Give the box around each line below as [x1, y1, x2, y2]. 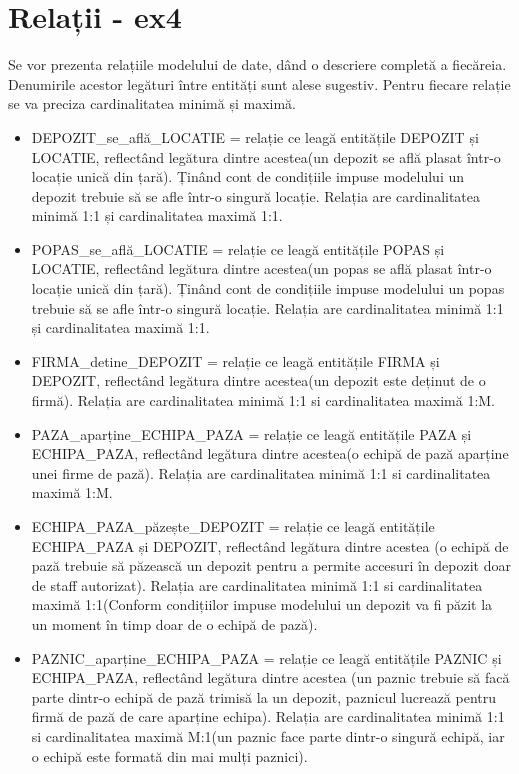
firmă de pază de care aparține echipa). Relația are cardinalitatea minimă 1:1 [31, 706, 505, 727]
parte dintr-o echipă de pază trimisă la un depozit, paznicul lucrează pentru [31, 686, 497, 707]
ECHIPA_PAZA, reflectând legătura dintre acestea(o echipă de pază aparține [31, 443, 509, 464]
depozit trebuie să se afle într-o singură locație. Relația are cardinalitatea [31, 185, 481, 206]
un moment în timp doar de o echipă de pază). [31, 613, 318, 634]
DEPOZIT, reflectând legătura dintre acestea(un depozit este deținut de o [31, 370, 486, 391]
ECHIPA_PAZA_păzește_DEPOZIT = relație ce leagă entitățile [31, 516, 435, 536]
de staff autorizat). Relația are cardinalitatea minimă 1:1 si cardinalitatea [31, 574, 483, 595]
